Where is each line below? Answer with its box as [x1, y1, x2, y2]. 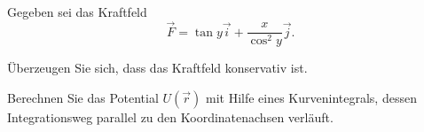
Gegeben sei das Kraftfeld [7, 3, 147, 20]
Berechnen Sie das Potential [7, 89, 159, 106]
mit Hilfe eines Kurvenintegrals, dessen [205, 89, 417, 106]
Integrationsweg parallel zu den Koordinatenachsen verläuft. [7, 108, 334, 126]
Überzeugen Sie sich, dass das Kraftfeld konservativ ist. [7, 58, 308, 77]
